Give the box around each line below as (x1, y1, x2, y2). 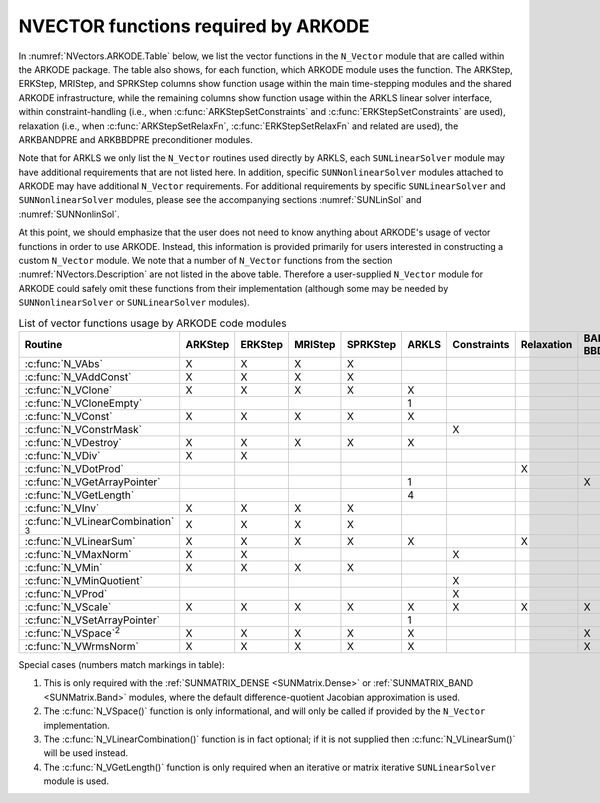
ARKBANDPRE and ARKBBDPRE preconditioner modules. (18, 133, 254, 145)
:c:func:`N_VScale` (24, 600, 112, 614)
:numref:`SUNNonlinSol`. (18, 208, 120, 220)
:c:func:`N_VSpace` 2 (24, 624, 120, 640)
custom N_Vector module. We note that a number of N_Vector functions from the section (18, 255, 393, 267)
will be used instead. (43, 747, 129, 759)
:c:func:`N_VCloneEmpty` (24, 396, 143, 410)
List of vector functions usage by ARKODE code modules (18, 316, 287, 330)
